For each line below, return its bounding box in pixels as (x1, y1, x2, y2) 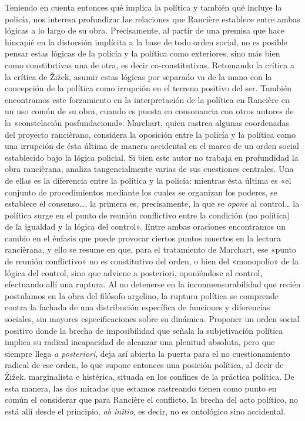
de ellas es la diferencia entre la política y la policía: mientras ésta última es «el (5, 174, 291, 186)
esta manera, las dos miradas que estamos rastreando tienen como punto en (5, 382, 277, 394)
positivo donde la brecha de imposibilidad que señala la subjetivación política (5, 324, 283, 336)
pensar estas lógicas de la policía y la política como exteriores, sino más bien (5, 47, 280, 59)
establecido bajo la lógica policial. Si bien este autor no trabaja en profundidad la (5, 151, 299, 163)
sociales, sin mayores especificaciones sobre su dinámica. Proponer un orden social (5, 313, 300, 325)
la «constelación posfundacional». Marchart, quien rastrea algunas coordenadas (5, 116, 290, 128)
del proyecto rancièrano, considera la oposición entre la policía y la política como (5, 128, 296, 140)
